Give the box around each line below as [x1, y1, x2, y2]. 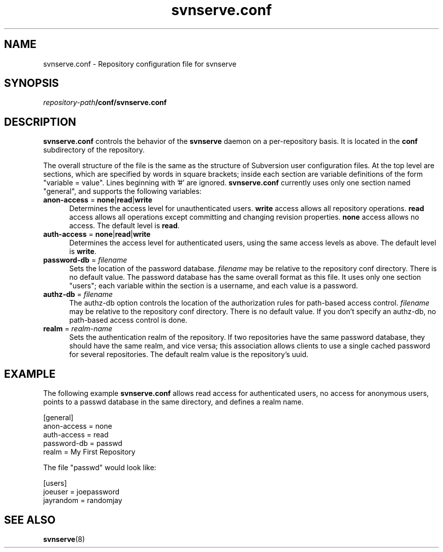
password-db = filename [43, 256, 127, 265]
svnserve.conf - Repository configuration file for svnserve [43, 59, 237, 68]
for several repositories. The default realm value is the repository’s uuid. [69, 350, 308, 359]
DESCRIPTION [4, 115, 76, 128]
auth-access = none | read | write [43, 230, 151, 239]
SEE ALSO [4, 513, 56, 526]
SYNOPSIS [4, 77, 59, 90]
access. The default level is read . [69, 221, 180, 230]
